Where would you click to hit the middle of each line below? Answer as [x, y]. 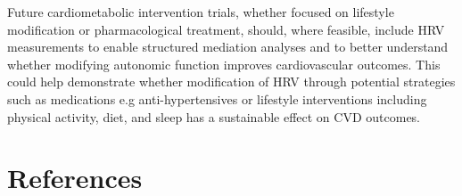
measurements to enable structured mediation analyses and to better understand [228, 47]
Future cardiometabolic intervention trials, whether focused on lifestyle [201, 12]
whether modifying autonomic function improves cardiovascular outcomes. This [224, 64]
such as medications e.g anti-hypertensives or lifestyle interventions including [217, 98]
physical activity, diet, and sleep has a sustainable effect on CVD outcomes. [214, 116]
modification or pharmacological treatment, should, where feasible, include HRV [226, 29]
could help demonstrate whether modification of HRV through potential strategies [231, 82]
